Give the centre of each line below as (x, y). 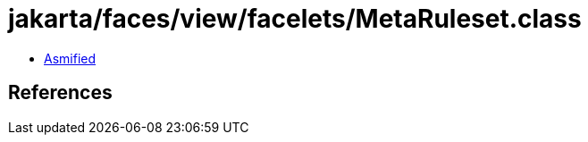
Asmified (70, 58)
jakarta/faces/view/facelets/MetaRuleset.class (295, 19)
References (60, 93)
